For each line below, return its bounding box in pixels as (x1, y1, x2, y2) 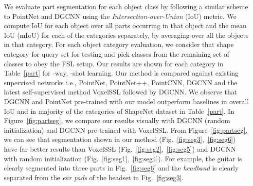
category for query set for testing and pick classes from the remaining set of (4, 48, 230, 59)
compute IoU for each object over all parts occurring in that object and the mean (4, 20, 247, 31)
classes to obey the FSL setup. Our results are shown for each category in (4, 58, 224, 68)
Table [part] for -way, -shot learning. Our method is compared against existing (4, 68, 238, 78)
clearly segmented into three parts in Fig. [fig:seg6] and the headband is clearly (4, 163, 239, 173)
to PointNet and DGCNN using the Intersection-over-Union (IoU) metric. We (4, 11, 236, 21)
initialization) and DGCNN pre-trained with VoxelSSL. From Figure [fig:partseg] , (4, 124, 248, 135)
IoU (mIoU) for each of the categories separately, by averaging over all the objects (4, 30, 249, 40)
